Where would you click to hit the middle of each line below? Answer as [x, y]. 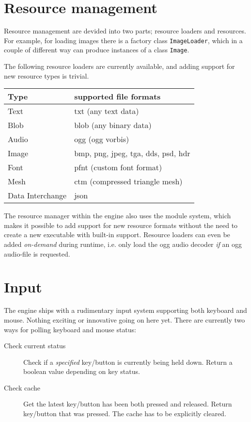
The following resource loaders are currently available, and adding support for [119, 66]
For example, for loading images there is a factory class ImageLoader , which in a [123, 40]
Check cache [22, 387]
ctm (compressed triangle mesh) [128, 181]
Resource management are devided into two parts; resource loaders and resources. [125, 31]
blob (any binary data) [113, 125]
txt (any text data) [107, 111]
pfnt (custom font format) [118, 167]
